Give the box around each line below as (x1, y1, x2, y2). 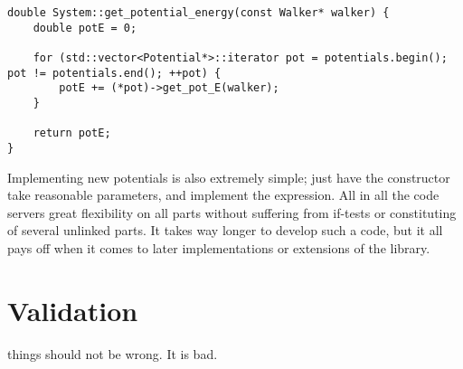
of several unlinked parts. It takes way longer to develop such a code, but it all (7, 221, 443, 240)
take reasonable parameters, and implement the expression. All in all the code (7, 185, 439, 204)
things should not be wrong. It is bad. (7, 344, 218, 363)
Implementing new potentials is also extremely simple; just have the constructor (7, 167, 450, 186)
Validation (7, 291, 138, 328)
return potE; (33, 127, 111, 140)
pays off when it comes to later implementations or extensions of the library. (7, 238, 430, 257)
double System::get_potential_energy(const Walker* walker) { (7, 6, 390, 19)
